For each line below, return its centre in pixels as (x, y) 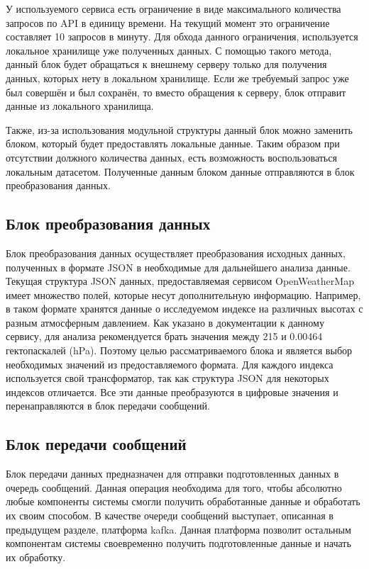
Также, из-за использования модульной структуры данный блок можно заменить (179, 129)
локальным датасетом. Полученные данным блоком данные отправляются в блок (180, 171)
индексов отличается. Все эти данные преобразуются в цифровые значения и (172, 391)
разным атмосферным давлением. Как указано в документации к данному (165, 322)
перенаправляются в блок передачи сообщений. (108, 406)
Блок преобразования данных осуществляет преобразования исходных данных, (176, 253)
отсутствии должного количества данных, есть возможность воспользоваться (171, 157)
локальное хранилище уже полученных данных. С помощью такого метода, (169, 50)
